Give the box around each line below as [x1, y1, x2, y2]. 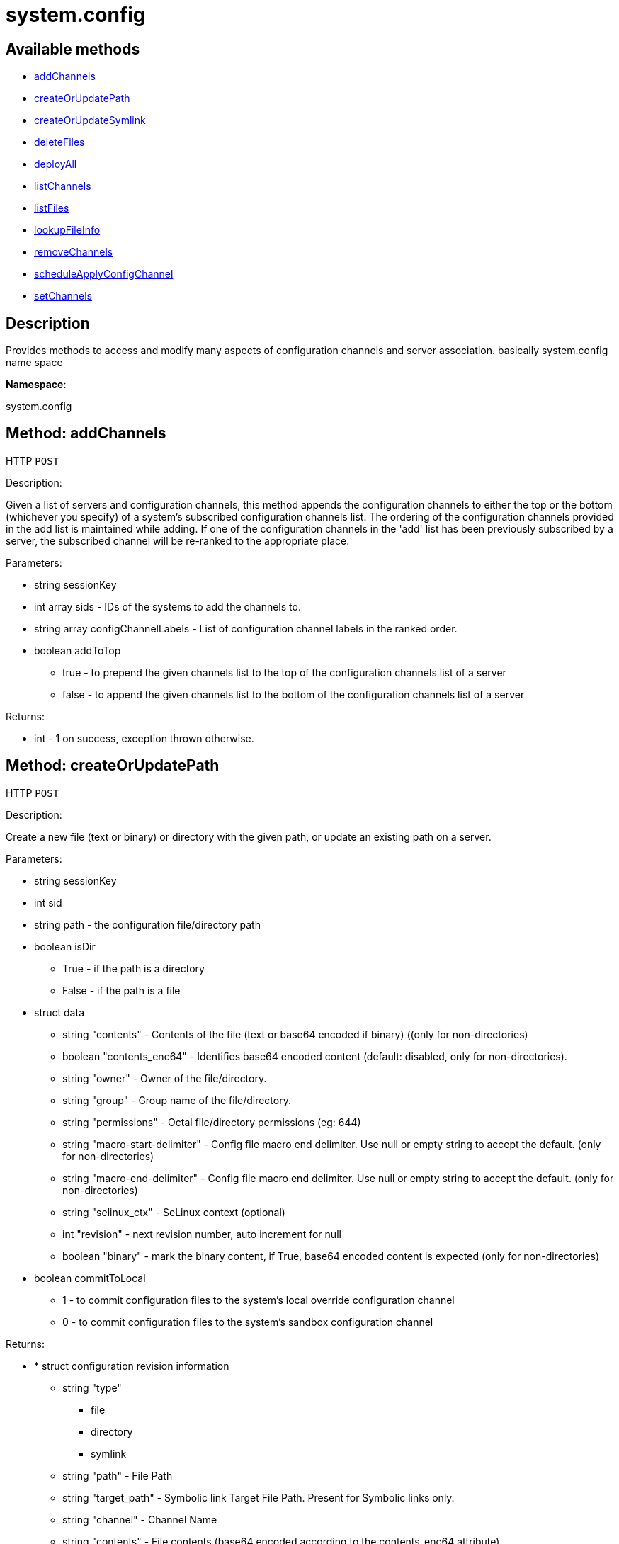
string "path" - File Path [62, 1469, 173, 1482]
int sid [34, 896, 62, 909]
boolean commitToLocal [34, 1271, 146, 1284]
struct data [34, 1006, 84, 1018]
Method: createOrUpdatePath [6, 756, 220, 775]
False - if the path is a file [62, 984, 181, 997]
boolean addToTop [34, 644, 121, 657]
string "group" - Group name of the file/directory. [62, 1094, 291, 1106]
